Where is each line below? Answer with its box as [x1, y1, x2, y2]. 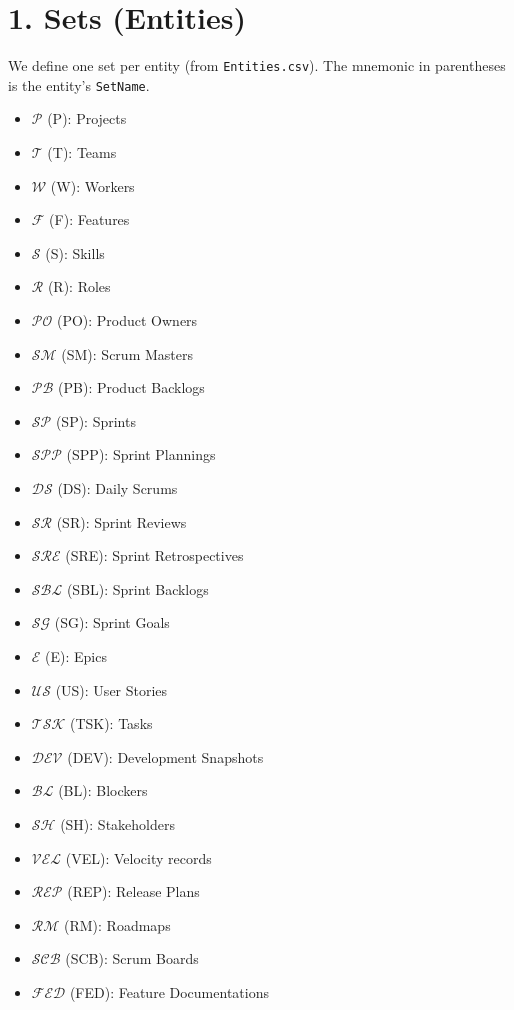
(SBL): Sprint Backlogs [66, 578, 209, 599]
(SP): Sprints [55, 410, 136, 431]
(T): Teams [47, 142, 117, 163]
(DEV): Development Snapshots [67, 746, 264, 767]
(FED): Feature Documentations [69, 981, 269, 1002]
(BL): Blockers [58, 780, 148, 801]
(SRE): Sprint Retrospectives [65, 545, 244, 566]
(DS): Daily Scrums [57, 477, 178, 498]
